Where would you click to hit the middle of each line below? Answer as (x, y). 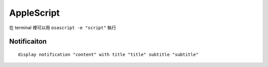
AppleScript (34, 13)
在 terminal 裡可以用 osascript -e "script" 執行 (63, 28)
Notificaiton (28, 42)
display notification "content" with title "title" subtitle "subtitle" (108, 54)
